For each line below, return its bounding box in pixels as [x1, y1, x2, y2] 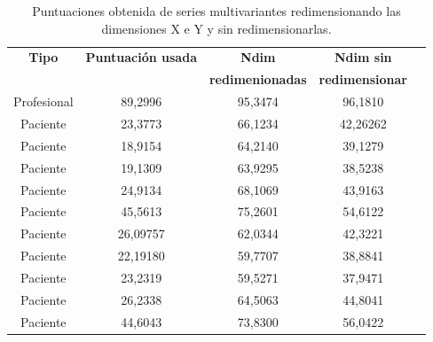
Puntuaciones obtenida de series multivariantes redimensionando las [32, 2, 401, 19]
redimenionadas [209, 70, 307, 89]
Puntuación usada [85, 48, 197, 66]
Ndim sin [334, 48, 392, 66]
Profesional [13, 92, 74, 111]
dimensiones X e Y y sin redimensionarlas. [101, 19, 332, 37]
